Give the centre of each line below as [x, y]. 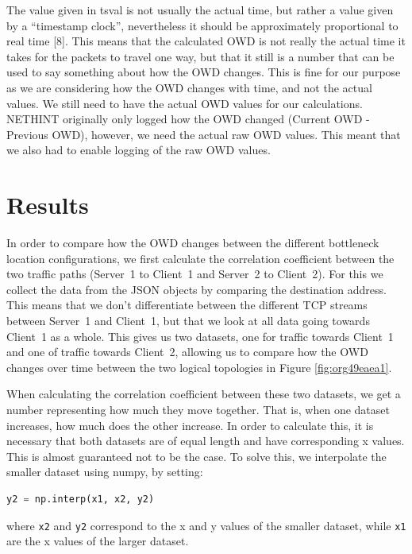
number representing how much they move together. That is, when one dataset [198, 409]
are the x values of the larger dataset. [98, 541]
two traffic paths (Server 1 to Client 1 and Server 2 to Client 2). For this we [195, 274]
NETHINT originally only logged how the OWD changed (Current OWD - [188, 119]
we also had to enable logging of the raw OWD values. [139, 150]
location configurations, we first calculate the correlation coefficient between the [200, 258]
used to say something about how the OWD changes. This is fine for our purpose [204, 72]
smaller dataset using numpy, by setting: [105, 472]
